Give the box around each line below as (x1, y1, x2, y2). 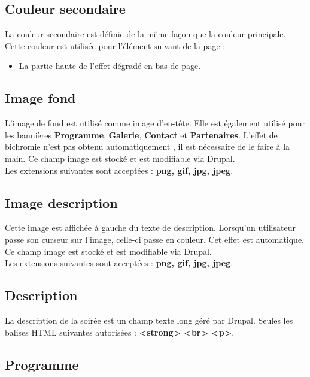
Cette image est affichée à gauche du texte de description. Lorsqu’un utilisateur (5, 221, 296, 234)
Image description (5, 193, 118, 212)
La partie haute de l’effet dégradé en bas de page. (19, 59, 201, 72)
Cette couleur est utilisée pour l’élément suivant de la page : (5, 39, 226, 52)
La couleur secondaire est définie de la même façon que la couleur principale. (5, 28, 286, 40)
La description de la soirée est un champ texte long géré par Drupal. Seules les (5, 313, 293, 326)
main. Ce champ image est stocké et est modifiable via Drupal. (5, 152, 235, 164)
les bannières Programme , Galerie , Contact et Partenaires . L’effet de (5, 128, 278, 141)
